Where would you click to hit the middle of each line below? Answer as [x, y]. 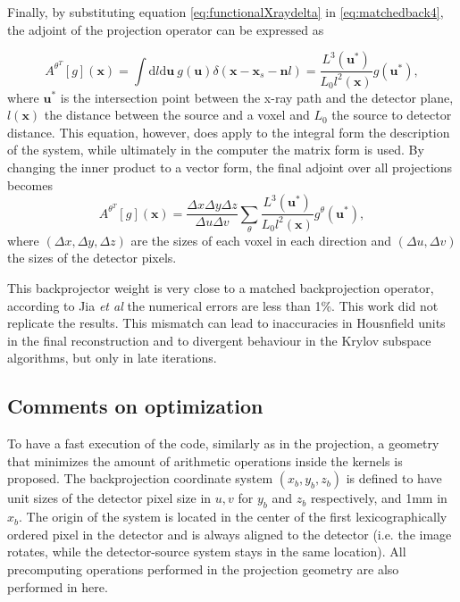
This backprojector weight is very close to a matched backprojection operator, [221, 288]
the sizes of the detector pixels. [92, 258]
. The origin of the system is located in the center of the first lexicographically [233, 517]
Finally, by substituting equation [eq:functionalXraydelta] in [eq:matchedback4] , [226, 12]
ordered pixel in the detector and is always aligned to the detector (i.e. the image [230, 534]
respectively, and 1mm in [379, 498]
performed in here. [58, 586]
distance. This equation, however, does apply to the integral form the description [229, 132]
